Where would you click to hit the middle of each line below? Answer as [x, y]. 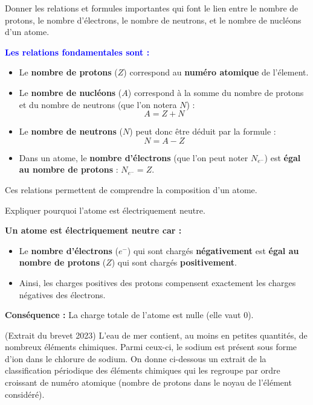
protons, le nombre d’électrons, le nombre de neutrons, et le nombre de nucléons [153, 20]
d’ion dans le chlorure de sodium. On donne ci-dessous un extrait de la [136, 358]
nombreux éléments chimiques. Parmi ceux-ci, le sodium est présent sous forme [151, 347]
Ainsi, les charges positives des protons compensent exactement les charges [157, 282]
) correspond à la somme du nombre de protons [216, 92]
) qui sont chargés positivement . [174, 262]
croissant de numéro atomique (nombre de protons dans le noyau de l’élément [148, 382]
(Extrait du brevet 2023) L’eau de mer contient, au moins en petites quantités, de [156, 335]
